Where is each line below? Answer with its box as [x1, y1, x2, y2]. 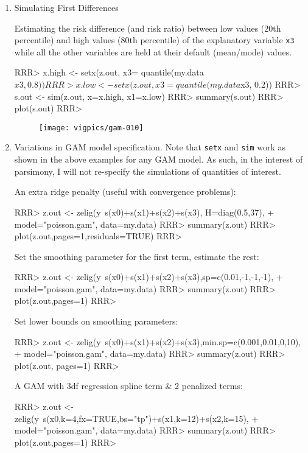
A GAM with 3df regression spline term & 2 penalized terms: [14, 379, 243, 392]
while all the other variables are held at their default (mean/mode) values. [14, 45, 292, 58]
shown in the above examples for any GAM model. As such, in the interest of [14, 153, 303, 166]
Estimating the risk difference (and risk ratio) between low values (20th [14, 21, 281, 34]
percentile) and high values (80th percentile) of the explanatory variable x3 [14, 33, 295, 46]
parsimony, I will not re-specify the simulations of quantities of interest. [14, 164, 281, 177]
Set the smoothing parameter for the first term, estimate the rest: [14, 250, 259, 262]
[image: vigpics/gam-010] [38, 123, 144, 132]
